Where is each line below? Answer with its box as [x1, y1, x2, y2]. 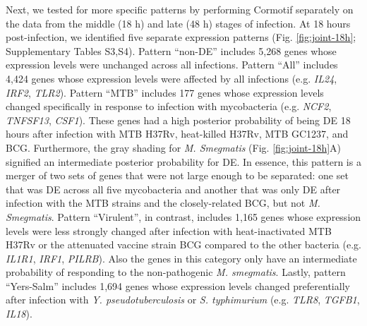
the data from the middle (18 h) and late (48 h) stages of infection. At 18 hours [6, 16, 351, 30]
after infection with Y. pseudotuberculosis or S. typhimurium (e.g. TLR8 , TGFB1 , [6, 292, 360, 307]
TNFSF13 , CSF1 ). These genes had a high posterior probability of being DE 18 [6, 112, 351, 127]
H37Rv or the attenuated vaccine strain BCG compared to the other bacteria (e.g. [6, 237, 361, 252]
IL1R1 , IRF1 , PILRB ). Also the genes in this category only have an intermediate [6, 250, 357, 265]
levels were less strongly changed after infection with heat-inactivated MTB [6, 223, 332, 238]
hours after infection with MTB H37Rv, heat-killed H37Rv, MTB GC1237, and [6, 126, 349, 141]
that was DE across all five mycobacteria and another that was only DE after [6, 181, 341, 196]
